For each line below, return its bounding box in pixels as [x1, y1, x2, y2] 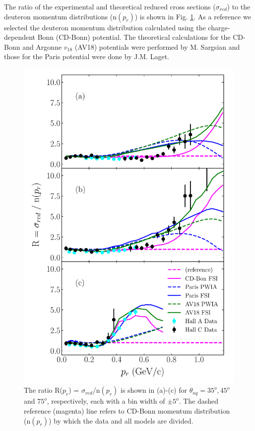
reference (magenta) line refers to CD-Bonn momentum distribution [24, 406, 230, 416]
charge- [208, 22, 230, 32]
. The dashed [179, 396, 219, 406]
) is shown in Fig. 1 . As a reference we [134, 11, 251, 21]
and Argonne [22, 41, 62, 52]
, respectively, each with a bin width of [47, 396, 165, 406]
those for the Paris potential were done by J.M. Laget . [4, 51, 169, 62]
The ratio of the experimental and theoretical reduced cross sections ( [4, 1, 216, 11]
